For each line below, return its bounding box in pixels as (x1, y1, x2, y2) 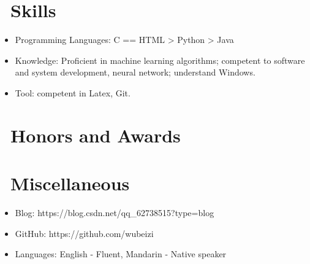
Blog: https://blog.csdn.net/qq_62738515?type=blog (15, 206, 214, 219)
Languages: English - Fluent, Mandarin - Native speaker (15, 247, 227, 260)
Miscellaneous (10, 171, 130, 196)
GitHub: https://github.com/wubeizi (15, 227, 154, 239)
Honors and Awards (10, 122, 181, 147)
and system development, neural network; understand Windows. (15, 66, 255, 79)
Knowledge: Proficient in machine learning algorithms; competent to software (15, 53, 305, 66)
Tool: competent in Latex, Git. (15, 86, 130, 99)
